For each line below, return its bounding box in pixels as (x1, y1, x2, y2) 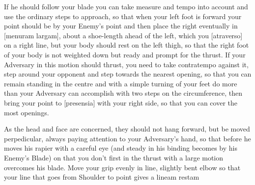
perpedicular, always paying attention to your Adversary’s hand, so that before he (4, 133, 251, 143)
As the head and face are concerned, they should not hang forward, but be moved (4, 124, 250, 134)
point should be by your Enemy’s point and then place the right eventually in (4, 21, 238, 31)
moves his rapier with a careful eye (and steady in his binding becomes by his (4, 143, 238, 153)
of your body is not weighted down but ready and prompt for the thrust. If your (4, 49, 246, 59)
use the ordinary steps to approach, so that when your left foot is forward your (4, 11, 242, 21)
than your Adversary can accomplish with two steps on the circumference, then (4, 88, 243, 98)
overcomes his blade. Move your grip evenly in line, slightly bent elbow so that (4, 162, 241, 172)
